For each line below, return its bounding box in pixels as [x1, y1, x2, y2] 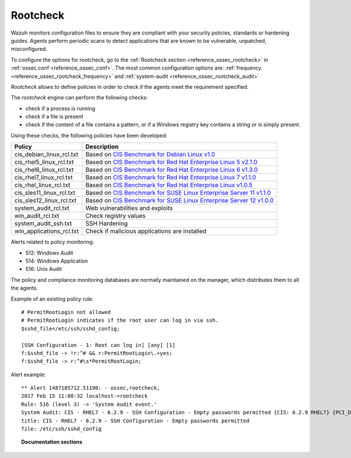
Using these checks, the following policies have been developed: [11, 132, 168, 139]
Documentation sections [21, 439, 82, 446]
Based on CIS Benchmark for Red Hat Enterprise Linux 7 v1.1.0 [85, 173, 257, 181]
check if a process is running [25, 105, 96, 112]
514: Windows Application [25, 257, 88, 264]
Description [85, 143, 119, 151]
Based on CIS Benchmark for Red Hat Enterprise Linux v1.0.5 [85, 181, 253, 190]
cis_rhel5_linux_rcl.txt [14, 158, 74, 166]
